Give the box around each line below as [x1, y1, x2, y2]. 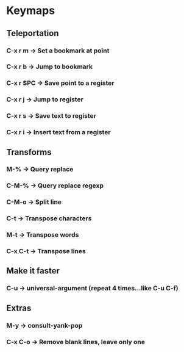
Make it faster [6, 266, 60, 276]
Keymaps [6, 4, 55, 18]
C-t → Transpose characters [6, 214, 92, 223]
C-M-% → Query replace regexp [6, 181, 104, 190]
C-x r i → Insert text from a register [6, 128, 111, 137]
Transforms [6, 147, 52, 157]
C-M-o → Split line [6, 198, 62, 206]
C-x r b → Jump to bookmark [6, 62, 93, 71]
